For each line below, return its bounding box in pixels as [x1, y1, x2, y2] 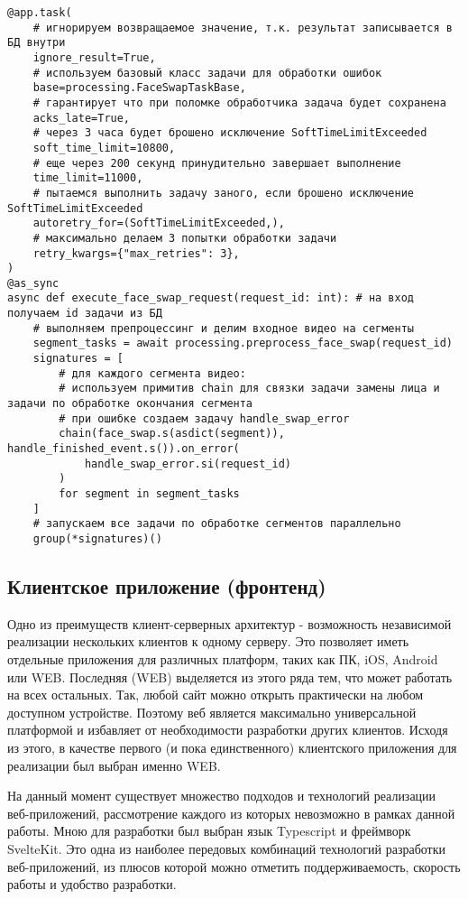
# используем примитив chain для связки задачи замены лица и [59, 382, 440, 395]
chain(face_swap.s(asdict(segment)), [59, 427, 285, 440]
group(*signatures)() [32, 532, 162, 545]
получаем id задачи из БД [7, 307, 162, 320]
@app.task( [7, 6, 72, 19]
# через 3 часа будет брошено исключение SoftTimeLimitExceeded [32, 126, 427, 140]
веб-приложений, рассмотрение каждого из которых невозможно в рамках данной [7, 803, 455, 822]
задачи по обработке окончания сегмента [7, 397, 253, 411]
